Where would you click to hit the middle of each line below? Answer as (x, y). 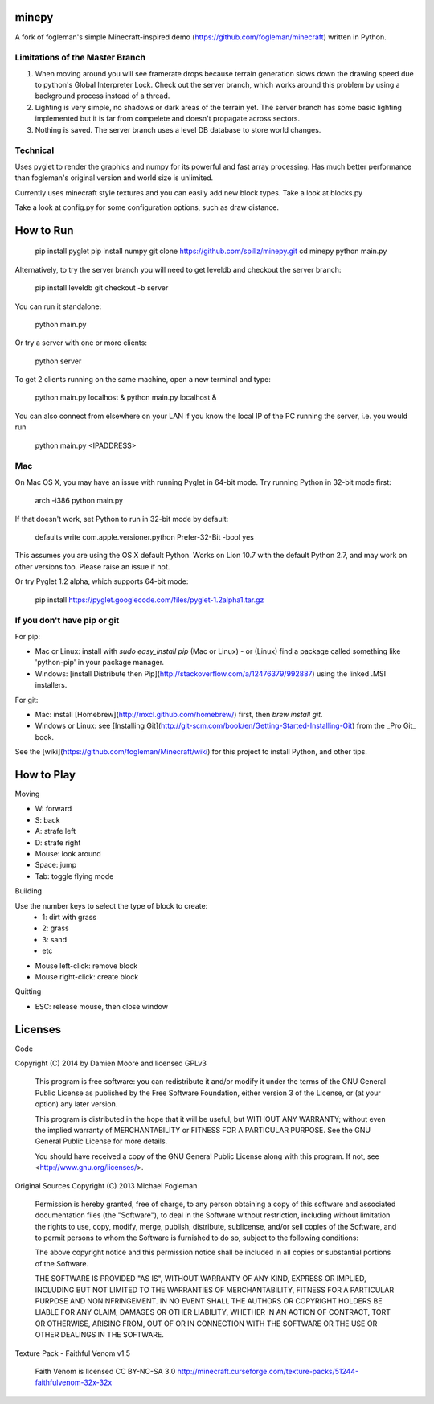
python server (58, 361)
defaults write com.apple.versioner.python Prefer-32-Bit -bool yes (145, 537)
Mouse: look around (68, 854)
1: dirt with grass (69, 917)
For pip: (27, 636)
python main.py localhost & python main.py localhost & (126, 397)
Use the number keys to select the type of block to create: (111, 905)
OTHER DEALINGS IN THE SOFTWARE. (100, 1335)
